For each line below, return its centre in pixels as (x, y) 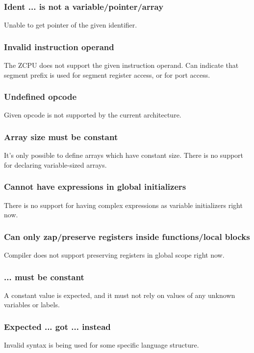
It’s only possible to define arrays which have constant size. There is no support (124, 155)
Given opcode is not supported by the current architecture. (93, 115)
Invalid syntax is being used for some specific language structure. (102, 345)
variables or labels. (32, 305)
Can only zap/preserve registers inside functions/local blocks (127, 236)
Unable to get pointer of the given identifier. (71, 25)
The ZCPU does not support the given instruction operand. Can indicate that (121, 65)
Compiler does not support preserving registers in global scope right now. (114, 255)
